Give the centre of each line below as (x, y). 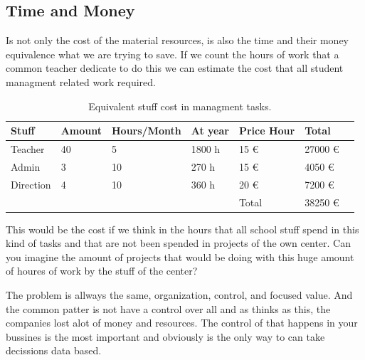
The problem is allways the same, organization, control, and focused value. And (179, 295)
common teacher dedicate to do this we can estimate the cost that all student (175, 68)
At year (210, 131)
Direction (31, 184)
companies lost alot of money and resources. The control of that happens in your (182, 323)
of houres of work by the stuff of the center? (102, 271)
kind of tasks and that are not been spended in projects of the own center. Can (178, 243)
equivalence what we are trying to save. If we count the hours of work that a (173, 54)
